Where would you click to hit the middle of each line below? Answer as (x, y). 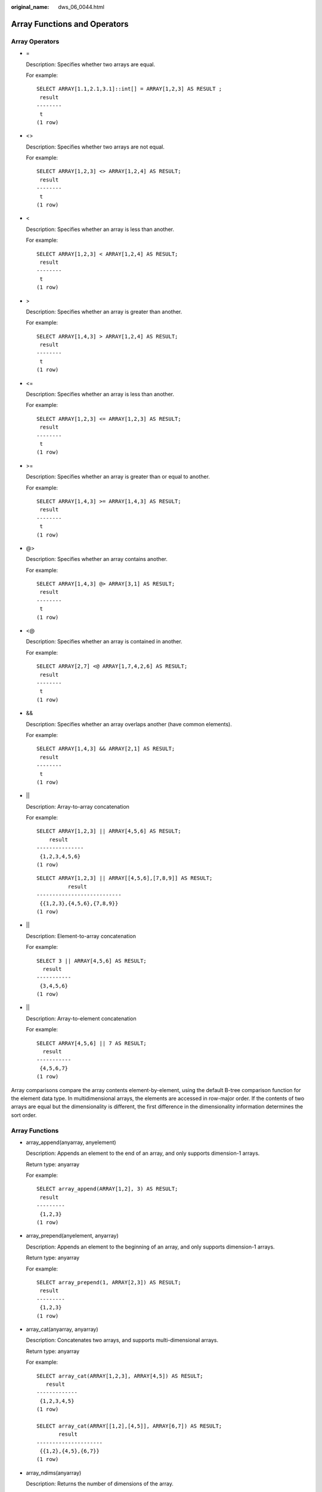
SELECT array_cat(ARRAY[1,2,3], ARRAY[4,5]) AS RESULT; (120, 1376)
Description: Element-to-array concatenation (81, 936)
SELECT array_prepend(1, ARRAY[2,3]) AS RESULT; (109, 1282)
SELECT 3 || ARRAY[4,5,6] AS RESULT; (92, 961)
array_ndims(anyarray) (54, 1473)
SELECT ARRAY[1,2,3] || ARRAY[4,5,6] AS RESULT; (109, 831)
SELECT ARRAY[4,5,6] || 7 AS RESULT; (92, 1043)
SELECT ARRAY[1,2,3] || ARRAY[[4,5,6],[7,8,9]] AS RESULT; (125, 878)
